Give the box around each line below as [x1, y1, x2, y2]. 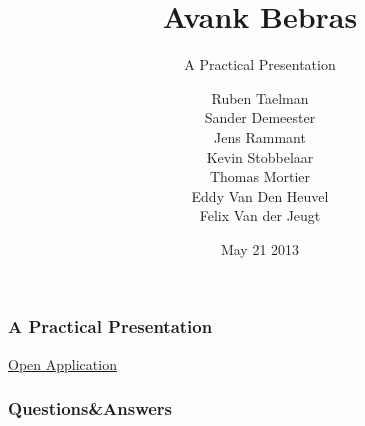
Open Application [8, 353, 117, 374]
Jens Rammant [214, 126, 306, 147]
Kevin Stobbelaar [206, 146, 314, 167]
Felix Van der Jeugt [199, 205, 321, 226]
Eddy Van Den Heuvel [191, 185, 329, 206]
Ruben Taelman [211, 87, 309, 108]
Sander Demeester [204, 107, 316, 128]
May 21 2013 [220, 238, 300, 259]
